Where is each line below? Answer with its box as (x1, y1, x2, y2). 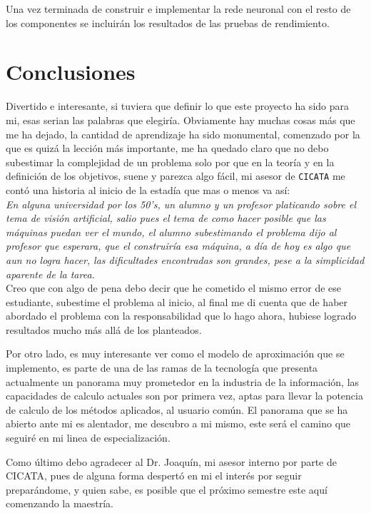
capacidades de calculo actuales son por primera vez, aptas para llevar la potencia (6, 388, 363, 403)
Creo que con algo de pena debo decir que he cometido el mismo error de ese (6, 280, 342, 295)
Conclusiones (6, 57, 136, 86)
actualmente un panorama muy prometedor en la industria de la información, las (6, 374, 360, 389)
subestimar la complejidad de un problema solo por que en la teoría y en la (6, 154, 335, 169)
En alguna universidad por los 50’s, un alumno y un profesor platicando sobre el (6, 196, 356, 211)
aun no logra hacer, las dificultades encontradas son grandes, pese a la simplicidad (6, 252, 365, 267)
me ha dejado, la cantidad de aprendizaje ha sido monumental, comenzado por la (6, 126, 360, 141)
